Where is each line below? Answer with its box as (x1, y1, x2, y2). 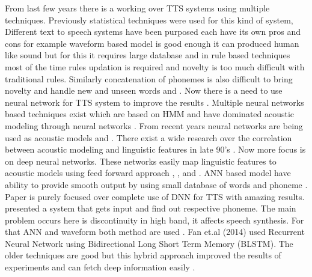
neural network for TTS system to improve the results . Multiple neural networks (5, 96, 304, 108)
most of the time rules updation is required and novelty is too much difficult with (5, 60, 305, 73)
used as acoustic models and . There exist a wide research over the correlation (5, 131, 292, 144)
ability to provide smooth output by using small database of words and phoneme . (5, 178, 308, 190)
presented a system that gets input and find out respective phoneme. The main (5, 202, 296, 215)
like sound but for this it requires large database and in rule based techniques (5, 49, 290, 61)
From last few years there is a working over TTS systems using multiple (5, 2, 270, 14)
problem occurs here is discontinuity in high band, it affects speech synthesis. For (5, 213, 304, 226)
